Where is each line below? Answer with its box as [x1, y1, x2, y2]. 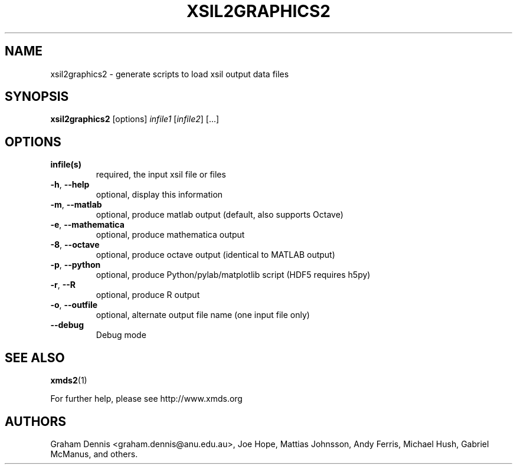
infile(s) [50, 159, 81, 170]
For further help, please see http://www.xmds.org [50, 393, 243, 404]
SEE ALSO [5, 350, 65, 365]
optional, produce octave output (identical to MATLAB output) [96, 250, 335, 260]
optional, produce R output [96, 290, 200, 300]
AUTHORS [5, 414, 67, 429]
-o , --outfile [50, 300, 98, 310]
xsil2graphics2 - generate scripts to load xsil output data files [50, 68, 289, 79]
